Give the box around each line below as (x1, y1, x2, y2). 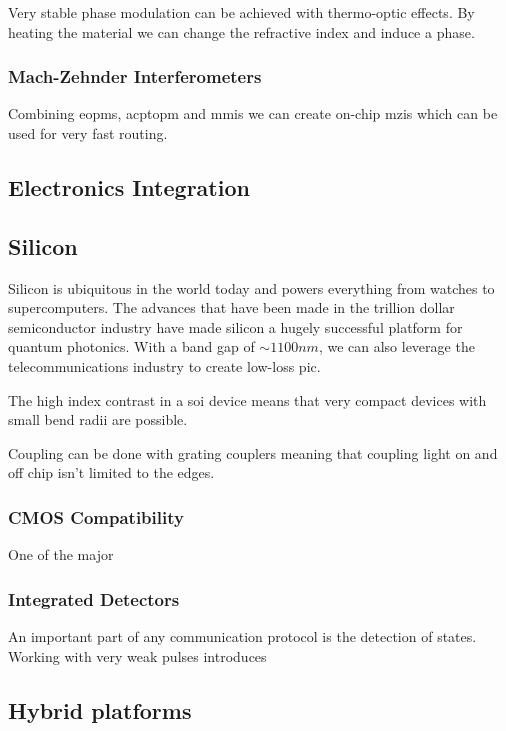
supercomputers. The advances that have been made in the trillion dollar (8, 297, 455, 318)
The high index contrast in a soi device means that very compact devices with (8, 389, 487, 410)
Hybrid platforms (8, 694, 192, 725)
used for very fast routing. (8, 123, 168, 143)
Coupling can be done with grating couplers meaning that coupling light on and (8, 442, 498, 463)
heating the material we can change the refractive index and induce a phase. (8, 21, 475, 42)
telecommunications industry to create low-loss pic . (8, 355, 321, 376)
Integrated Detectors (8, 586, 180, 611)
